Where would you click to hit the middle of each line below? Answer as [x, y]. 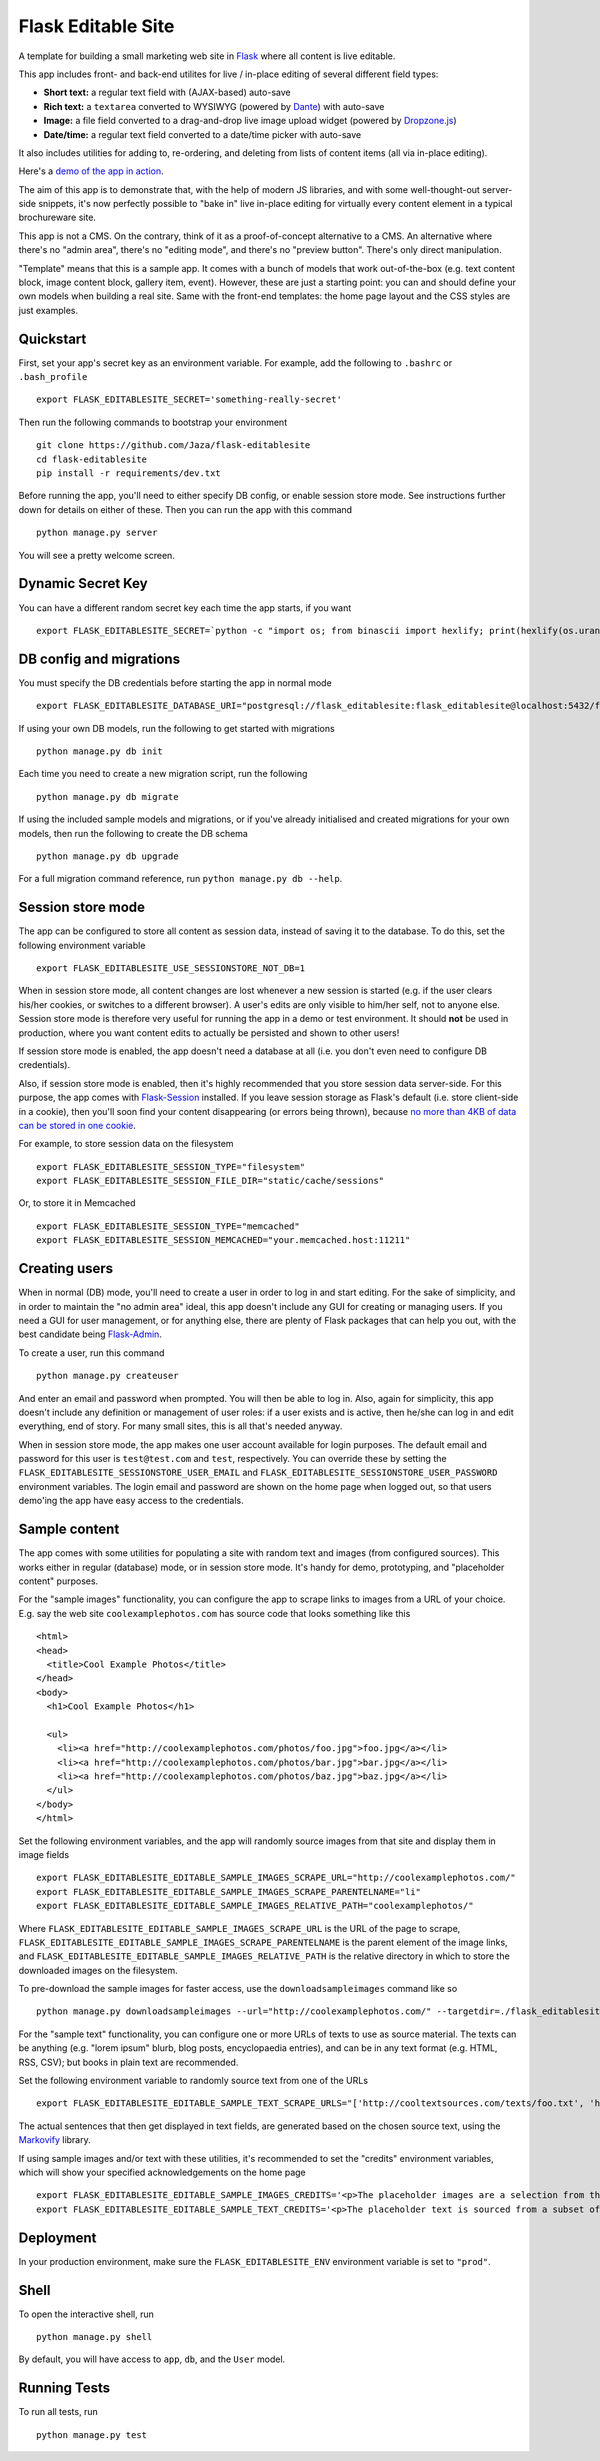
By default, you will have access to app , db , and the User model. [152, 2359]
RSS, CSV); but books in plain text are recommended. [128, 2062]
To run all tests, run [58, 2412]
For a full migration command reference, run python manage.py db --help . [180, 879]
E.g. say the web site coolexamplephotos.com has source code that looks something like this [214, 1613]
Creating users [66, 1268]
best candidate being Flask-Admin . [90, 1334]
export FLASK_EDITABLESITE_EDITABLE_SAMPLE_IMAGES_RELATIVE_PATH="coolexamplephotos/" [255, 1906]
